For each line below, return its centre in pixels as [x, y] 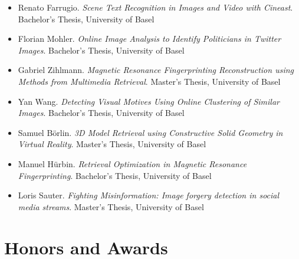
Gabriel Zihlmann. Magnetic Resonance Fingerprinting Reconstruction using [156, 70]
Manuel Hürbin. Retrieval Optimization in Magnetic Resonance [132, 163]
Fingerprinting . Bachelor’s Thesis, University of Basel [115, 175]
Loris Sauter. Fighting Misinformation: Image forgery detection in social [149, 195]
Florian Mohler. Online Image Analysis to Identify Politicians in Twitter [149, 39]
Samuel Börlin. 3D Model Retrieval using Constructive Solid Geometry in [150, 132]
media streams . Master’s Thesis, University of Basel [111, 206]
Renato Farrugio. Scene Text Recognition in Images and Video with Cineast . [155, 7]
